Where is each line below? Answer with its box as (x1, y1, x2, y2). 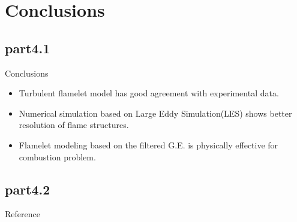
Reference (5, 208, 40, 220)
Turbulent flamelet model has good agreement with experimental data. (19, 87, 279, 99)
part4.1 (5, 38, 50, 57)
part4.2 (5, 180, 50, 198)
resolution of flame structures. (19, 118, 129, 131)
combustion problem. (19, 150, 96, 163)
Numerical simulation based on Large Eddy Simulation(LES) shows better (19, 107, 292, 119)
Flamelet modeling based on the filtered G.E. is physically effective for (19, 138, 278, 151)
